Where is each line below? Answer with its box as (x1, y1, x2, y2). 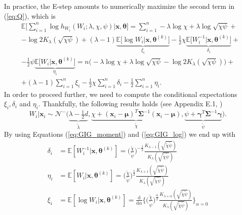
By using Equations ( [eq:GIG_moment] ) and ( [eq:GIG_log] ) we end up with (4, 129, 236, 139)
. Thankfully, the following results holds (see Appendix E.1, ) (38, 98, 223, 109)
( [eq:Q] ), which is (4, 10, 56, 21)
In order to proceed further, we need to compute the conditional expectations (4, 89, 237, 99)
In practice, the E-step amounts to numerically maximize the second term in (4, 1, 235, 11)
